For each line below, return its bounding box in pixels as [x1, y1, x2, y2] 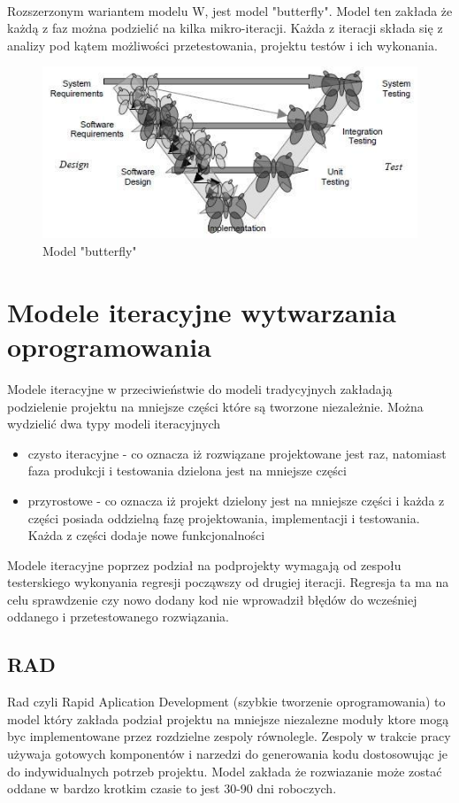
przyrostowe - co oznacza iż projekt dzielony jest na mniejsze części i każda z [27, 490, 445, 509]
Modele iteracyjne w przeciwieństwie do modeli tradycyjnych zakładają [7, 379, 393, 398]
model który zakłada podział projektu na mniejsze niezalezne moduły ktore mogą [7, 709, 449, 728]
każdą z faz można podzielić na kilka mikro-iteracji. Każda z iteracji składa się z [7, 19, 443, 37]
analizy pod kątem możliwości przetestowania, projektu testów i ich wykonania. [7, 35, 438, 54]
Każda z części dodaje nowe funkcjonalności [27, 526, 265, 544]
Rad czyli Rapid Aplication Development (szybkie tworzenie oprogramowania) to [7, 692, 446, 711]
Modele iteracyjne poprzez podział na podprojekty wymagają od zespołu [7, 555, 402, 574]
